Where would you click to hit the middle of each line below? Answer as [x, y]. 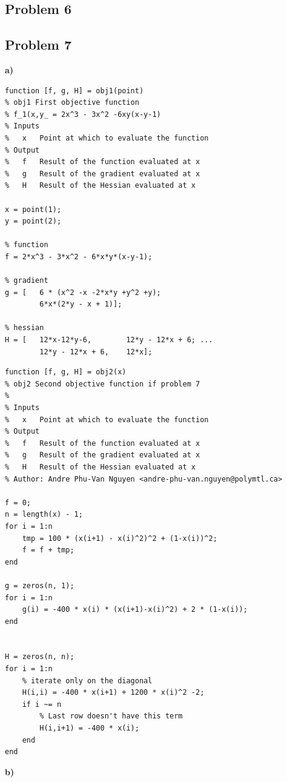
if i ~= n [42, 704]
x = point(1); [33, 209]
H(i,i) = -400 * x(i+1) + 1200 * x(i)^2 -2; [113, 693]
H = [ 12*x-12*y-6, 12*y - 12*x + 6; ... [109, 340]
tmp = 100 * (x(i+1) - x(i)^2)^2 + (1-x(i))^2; [120, 538]
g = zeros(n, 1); [40, 585]
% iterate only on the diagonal [87, 681]
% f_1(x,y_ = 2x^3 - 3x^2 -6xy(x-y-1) [83, 114]
